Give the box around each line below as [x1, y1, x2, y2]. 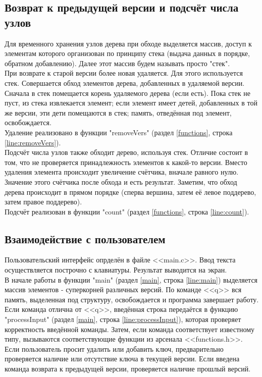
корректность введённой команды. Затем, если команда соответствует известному [5, 324, 255, 334]
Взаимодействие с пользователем [5, 231, 166, 246]
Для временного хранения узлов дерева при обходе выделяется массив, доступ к [5, 38, 252, 48]
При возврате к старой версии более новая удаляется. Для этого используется [5, 68, 243, 78]
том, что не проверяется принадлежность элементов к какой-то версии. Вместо [5, 156, 247, 167]
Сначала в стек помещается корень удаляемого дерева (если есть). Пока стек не [5, 87, 250, 98]
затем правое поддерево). [5, 196, 82, 207]
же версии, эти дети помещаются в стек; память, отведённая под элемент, [5, 107, 232, 118]
